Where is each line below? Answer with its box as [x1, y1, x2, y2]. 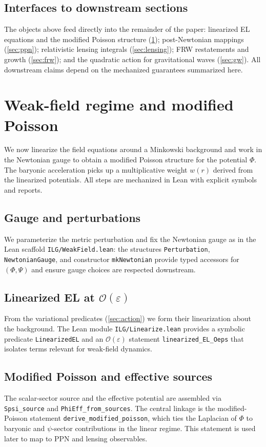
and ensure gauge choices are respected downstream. [31, 264, 196, 274]
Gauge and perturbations [4, 209, 141, 225]
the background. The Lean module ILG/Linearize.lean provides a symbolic [4, 323, 245, 333]
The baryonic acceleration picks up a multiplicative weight [4, 164, 188, 175]
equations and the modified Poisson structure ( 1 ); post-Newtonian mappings [4, 33, 244, 44]
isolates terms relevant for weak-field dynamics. [4, 343, 152, 354]
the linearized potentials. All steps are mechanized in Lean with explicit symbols [4, 174, 257, 185]
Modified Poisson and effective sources [4, 368, 213, 384]
